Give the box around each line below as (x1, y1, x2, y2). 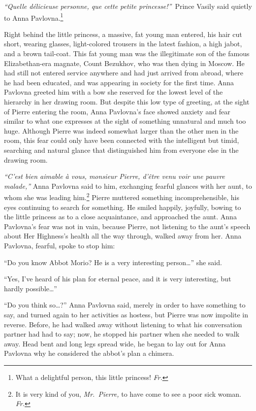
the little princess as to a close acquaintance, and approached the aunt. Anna (4, 211, 237, 222)
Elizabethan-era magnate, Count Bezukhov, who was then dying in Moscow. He (4, 58, 245, 68)
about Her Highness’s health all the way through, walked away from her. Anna (4, 231, 242, 241)
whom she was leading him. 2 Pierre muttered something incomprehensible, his (4, 191, 239, 202)
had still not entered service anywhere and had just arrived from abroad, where (4, 68, 243, 78)
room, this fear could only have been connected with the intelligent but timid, (4, 135, 239, 145)
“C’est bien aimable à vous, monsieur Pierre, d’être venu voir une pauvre (4, 171, 225, 181)
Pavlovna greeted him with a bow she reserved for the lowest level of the (4, 87, 223, 97)
